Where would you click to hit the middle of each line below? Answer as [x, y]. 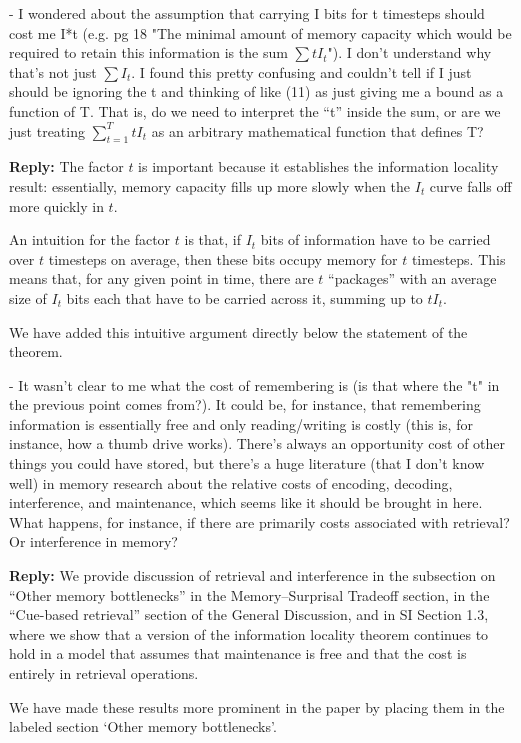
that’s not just [53, 71]
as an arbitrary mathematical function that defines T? [317, 130]
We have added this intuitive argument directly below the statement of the [238, 331]
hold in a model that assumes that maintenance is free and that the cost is [238, 653]
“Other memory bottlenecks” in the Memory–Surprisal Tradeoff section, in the [249, 594]
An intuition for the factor [90, 239]
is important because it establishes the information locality [318, 166]
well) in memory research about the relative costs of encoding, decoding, [231, 482]
